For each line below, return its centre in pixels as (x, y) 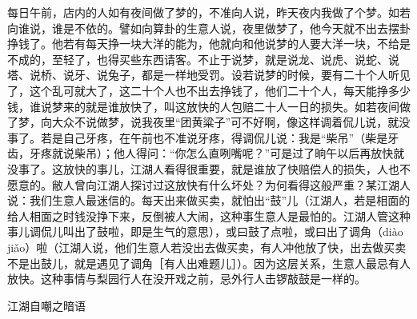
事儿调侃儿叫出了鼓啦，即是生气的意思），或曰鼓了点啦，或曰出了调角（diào (205, 231)
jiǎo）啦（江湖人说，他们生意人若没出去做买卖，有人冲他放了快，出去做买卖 (207, 247)
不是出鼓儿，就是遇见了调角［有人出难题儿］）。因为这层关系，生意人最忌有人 (209, 263)
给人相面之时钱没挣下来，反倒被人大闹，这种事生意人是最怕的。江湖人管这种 (209, 215)
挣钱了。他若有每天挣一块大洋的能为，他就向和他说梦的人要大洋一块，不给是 (209, 44)
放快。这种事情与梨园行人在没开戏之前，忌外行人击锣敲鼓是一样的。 (186, 279)
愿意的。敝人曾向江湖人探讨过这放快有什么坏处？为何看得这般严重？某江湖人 (209, 184)
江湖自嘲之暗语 (46, 305)
